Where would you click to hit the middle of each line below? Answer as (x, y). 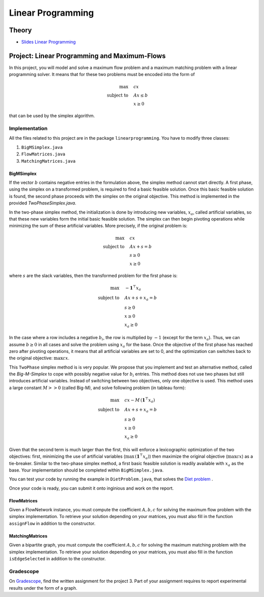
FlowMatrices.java (43, 154)
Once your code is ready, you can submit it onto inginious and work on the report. (91, 488)
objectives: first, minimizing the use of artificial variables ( (67, 456)
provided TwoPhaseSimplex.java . (43, 203)
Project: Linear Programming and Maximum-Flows (87, 56)
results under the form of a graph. (43, 588)
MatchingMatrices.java (48, 161)
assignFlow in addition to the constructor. (52, 523)
